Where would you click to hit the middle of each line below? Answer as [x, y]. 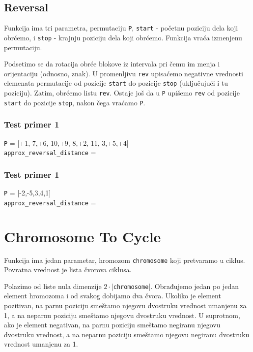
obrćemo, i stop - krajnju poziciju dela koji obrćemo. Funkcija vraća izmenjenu [123, 37]
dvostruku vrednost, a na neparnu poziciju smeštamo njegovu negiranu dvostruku [127, 334]
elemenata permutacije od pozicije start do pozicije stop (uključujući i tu [116, 83]
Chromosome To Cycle [83, 236]
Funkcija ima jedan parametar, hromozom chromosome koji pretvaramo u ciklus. [125, 260]
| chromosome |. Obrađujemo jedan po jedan [175, 286]
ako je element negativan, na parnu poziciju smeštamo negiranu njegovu [112, 325]
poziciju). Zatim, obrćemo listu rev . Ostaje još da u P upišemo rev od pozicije [122, 93]
